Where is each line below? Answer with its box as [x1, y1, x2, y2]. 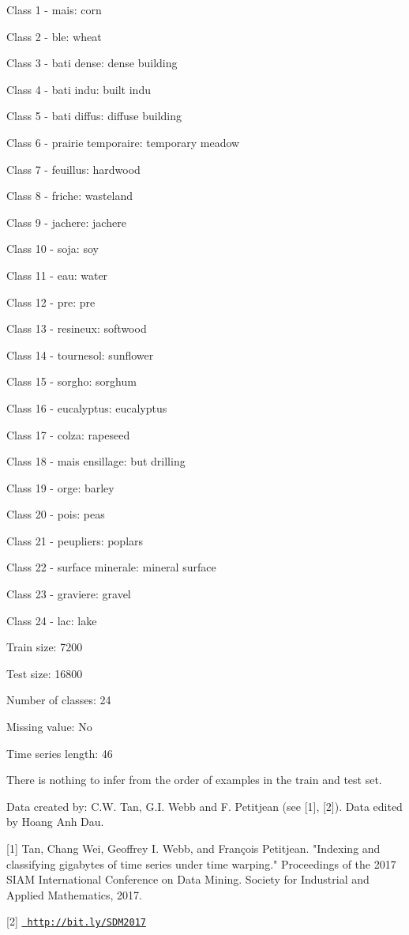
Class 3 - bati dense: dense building [6, 55, 178, 71]
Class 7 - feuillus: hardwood [6, 160, 141, 177]
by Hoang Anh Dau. [6, 813, 104, 830]
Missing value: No [6, 718, 92, 735]
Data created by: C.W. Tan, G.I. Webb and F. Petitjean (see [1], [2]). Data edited [6, 797, 403, 814]
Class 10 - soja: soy [6, 240, 99, 257]
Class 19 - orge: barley [6, 479, 114, 496]
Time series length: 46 [6, 745, 113, 761]
